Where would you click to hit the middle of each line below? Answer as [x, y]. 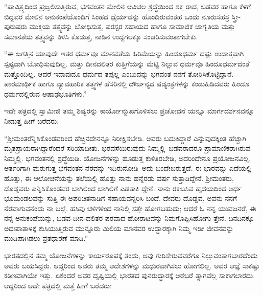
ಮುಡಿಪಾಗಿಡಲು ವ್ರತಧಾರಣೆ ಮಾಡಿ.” [46, 238]
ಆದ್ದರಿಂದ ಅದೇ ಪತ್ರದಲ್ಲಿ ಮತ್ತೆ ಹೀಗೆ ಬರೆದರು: [58, 285]
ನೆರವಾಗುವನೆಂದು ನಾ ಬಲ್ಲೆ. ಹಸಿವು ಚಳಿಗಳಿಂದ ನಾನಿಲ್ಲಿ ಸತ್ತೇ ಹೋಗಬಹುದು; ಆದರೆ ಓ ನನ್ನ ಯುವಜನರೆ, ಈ [130, 208]
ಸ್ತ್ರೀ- [236, 16]
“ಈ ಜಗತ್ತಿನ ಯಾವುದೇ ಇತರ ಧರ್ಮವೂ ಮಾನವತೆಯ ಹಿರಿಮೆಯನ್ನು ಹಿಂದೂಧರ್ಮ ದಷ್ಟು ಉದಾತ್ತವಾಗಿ [124, 53]
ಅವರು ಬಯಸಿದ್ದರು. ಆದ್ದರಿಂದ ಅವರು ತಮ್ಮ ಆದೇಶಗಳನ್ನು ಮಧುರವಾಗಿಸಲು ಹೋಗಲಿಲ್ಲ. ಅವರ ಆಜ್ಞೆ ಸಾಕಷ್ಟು [132, 265]
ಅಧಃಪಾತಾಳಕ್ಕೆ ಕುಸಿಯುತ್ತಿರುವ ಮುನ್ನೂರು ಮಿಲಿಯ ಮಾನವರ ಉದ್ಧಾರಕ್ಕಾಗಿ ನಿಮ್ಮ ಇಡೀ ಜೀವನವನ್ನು [119, 228]
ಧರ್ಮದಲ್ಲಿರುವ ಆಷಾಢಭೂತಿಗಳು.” [45, 93]
